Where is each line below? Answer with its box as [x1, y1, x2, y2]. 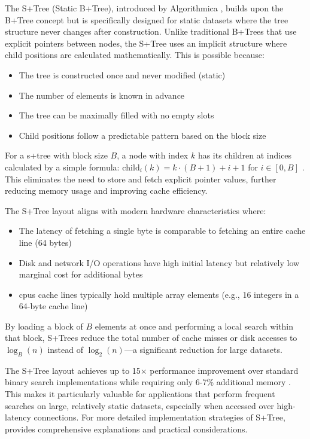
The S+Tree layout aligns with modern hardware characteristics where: [5, 204, 266, 217]
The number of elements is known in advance [19, 89, 185, 101]
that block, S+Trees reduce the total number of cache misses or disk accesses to [5, 331, 297, 344]
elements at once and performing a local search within [95, 319, 294, 332]
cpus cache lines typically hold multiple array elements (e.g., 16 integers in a [19, 288, 299, 300]
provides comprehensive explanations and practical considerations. [5, 422, 248, 435]
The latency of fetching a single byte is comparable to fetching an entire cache [19, 224, 306, 237]
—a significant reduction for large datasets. [124, 343, 282, 356]
